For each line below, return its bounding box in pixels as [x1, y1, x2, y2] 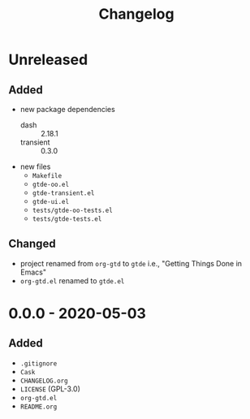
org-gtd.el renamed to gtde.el [19, 275, 125, 285]
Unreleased [8, 50, 88, 69]
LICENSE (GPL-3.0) [19, 383, 81, 394]
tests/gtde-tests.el [32, 215, 102, 223]
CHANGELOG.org [19, 377, 68, 385]
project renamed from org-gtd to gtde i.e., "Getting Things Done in [19, 258, 242, 268]
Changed [8, 237, 56, 251]
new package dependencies [19, 105, 115, 114]
